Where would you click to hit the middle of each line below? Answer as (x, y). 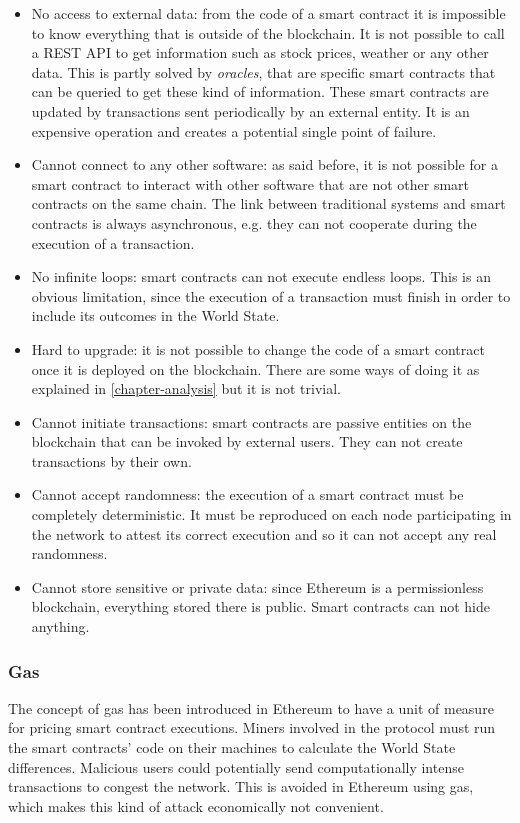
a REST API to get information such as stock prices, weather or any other (260, 52)
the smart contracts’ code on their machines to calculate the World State (232, 747)
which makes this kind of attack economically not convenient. (196, 805)
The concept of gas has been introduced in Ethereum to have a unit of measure (251, 707)
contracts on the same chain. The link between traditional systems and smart (268, 203)
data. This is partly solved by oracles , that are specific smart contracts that (263, 71)
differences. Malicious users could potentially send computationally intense (236, 766)
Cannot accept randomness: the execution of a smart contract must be (247, 494)
